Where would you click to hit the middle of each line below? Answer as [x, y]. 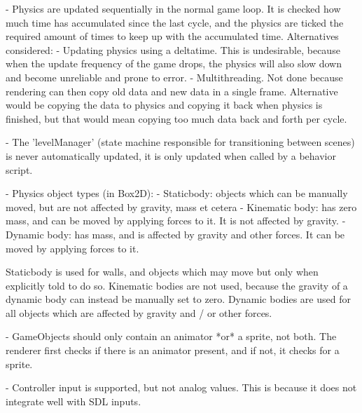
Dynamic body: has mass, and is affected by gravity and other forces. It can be [175, 234]
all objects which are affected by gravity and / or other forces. [139, 312]
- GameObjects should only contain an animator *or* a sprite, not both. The [171, 336]
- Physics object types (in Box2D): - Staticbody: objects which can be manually [177, 193]
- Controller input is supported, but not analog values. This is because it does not [181, 387]
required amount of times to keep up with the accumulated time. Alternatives [172, 36]
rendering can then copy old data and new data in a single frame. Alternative [172, 91]
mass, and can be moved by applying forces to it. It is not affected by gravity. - [176, 221]
